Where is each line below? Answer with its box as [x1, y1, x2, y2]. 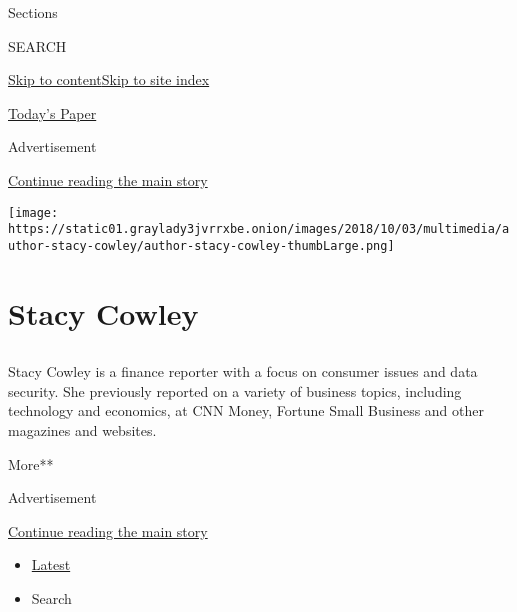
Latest [31, 554, 71, 575]
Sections [8, 2, 58, 22]
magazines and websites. [8, 420, 157, 441]
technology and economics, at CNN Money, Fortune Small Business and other [8, 400, 484, 421]
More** [8, 453, 54, 474]
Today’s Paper [8, 102, 97, 123]
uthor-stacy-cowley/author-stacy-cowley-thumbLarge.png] [8, 238, 395, 253]
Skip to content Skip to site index [8, 69, 210, 90]
